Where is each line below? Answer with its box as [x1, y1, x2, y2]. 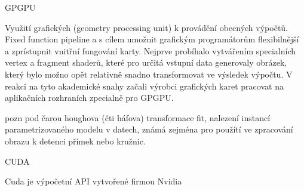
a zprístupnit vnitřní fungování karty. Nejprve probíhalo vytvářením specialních [5, 44, 296, 57]
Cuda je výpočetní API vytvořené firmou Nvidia [5, 175, 182, 187]
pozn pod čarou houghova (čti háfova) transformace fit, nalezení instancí [5, 111, 271, 124]
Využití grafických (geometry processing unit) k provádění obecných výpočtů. [5, 21, 288, 33]
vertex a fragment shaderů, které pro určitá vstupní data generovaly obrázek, [5, 56, 287, 69]
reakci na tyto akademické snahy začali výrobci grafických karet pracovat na [5, 79, 284, 92]
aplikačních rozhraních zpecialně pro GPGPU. [5, 91, 174, 104]
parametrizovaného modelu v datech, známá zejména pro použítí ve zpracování [5, 123, 293, 135]
